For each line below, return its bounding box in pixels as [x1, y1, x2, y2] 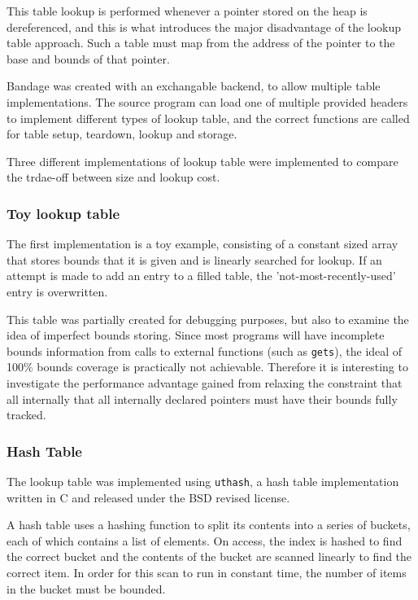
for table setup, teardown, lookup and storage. [7, 125, 237, 142]
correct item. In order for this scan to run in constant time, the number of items [7, 564, 407, 580]
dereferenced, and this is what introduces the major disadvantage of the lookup [7, 18, 402, 35]
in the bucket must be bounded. [7, 580, 166, 597]
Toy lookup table [7, 203, 120, 223]
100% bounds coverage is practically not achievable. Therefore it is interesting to [7, 358, 408, 375]
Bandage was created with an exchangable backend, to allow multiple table [7, 77, 381, 94]
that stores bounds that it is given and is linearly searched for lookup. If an [7, 251, 382, 268]
